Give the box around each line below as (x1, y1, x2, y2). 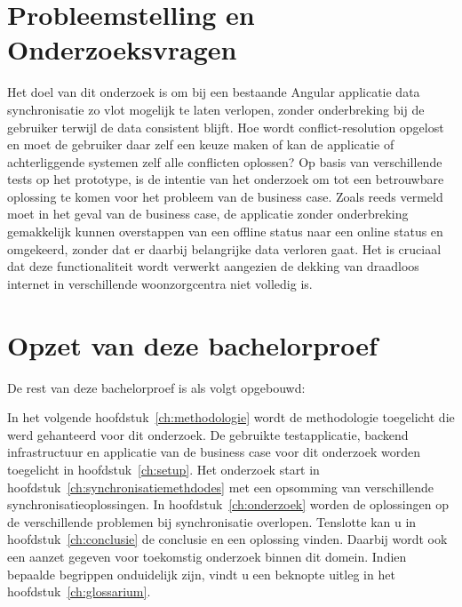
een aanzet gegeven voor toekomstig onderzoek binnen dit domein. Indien (7, 547, 407, 565)
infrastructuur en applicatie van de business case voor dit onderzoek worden (7, 443, 420, 461)
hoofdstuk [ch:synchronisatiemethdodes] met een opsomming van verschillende (7, 477, 434, 496)
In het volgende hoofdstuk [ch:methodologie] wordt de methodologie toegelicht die (7, 408, 455, 427)
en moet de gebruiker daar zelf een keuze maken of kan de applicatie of (7, 135, 394, 154)
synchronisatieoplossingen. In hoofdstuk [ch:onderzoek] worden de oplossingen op (7, 495, 449, 514)
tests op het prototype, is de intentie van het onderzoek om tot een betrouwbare (7, 170, 444, 188)
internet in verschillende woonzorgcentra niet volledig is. (7, 274, 313, 292)
